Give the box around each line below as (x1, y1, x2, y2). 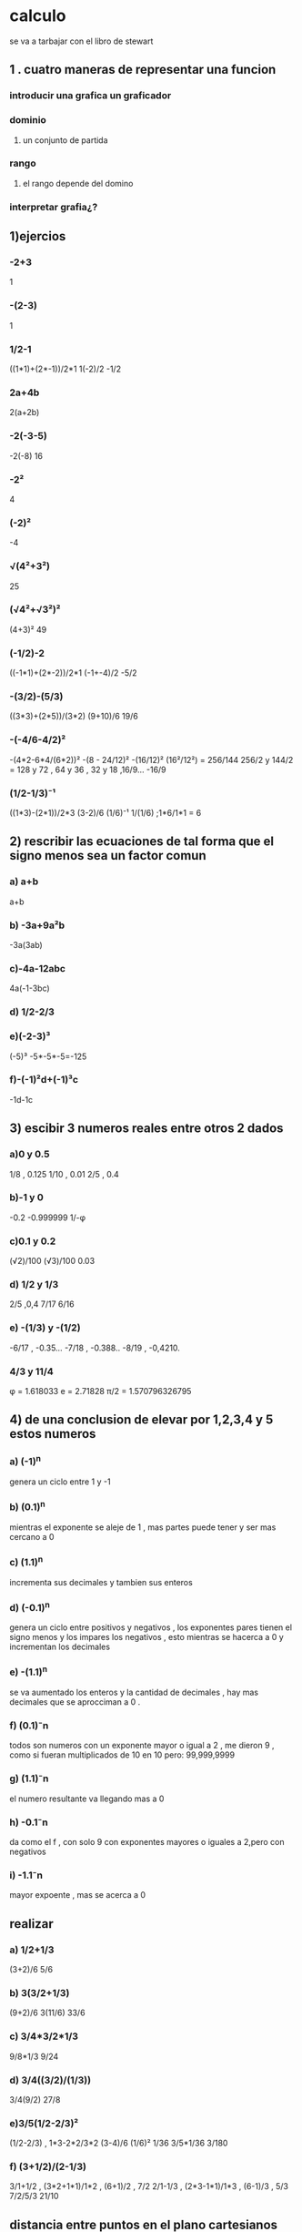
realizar (9, 1916, 55, 1931)
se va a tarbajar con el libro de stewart (9, 36, 154, 46)
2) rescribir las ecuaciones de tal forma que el (9, 834, 275, 850)
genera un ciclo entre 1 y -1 (9, 1476, 111, 1487)
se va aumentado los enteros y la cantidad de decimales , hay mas (9, 1687, 259, 1698)
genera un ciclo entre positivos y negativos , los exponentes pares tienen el (9, 1622, 293, 1633)
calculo (9, 5, 66, 26)
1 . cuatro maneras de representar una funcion (9, 62, 277, 77)
